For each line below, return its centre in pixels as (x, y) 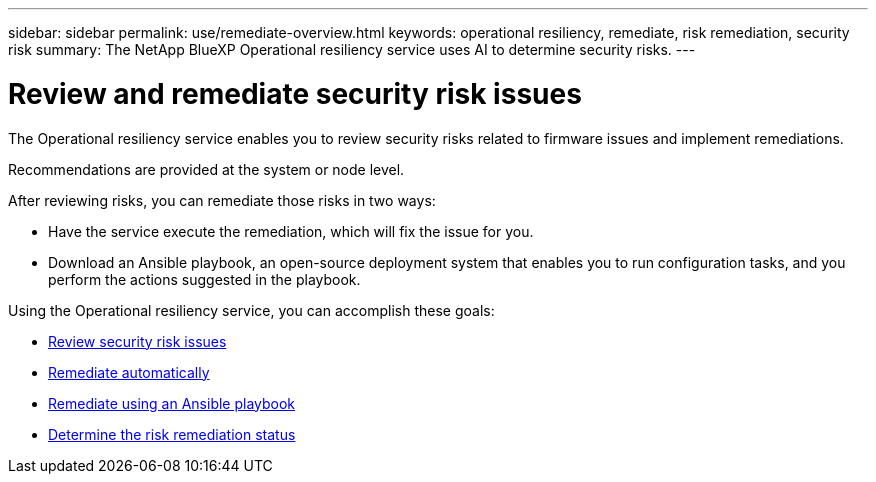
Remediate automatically (129, 372)
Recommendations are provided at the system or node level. (206, 169)
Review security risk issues (137, 341)
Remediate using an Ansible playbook (172, 403)
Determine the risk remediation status (172, 434)
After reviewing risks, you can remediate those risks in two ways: (222, 200)
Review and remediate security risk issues (295, 93)
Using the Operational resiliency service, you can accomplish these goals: (251, 310)
